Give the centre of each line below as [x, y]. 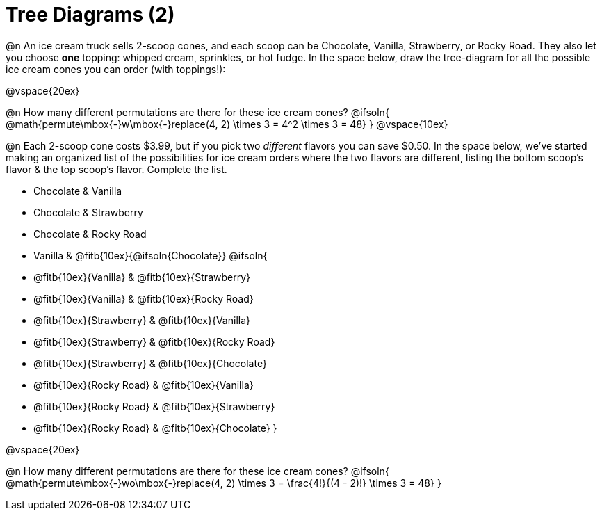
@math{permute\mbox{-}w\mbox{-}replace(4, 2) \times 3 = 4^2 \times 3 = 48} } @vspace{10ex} [227, 124]
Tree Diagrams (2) [90, 15]
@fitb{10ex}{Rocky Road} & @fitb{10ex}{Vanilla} [144, 385]
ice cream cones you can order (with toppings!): [116, 69]
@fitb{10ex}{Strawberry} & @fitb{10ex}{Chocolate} [150, 363]
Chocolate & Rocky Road [90, 234]
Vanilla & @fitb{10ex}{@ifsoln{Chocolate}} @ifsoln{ [150, 255]
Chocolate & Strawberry [88, 212]
